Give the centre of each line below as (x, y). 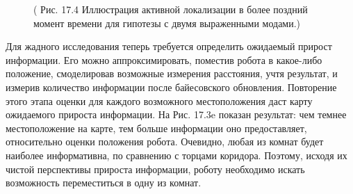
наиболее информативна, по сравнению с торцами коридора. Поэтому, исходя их (176, 155)
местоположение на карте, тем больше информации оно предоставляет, (156, 128)
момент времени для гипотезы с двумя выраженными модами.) (167, 23)
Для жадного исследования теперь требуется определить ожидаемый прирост (169, 46)
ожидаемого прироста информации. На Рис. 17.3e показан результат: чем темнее (176, 114)
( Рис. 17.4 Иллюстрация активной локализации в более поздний (171, 9)
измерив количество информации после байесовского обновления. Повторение (171, 87)
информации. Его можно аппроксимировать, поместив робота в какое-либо (164, 59)
